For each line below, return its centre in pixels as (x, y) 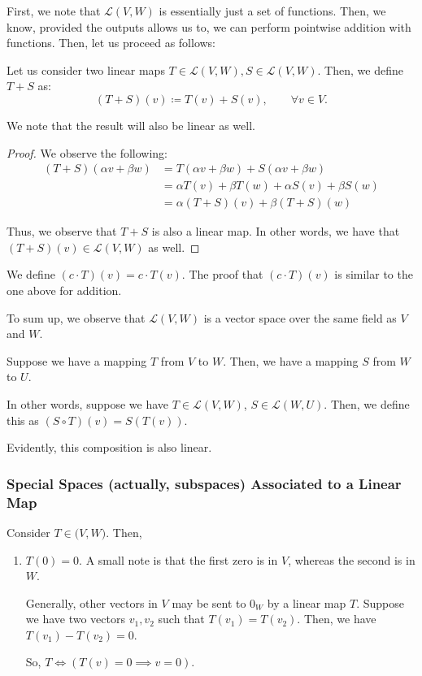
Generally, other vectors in (91, 602)
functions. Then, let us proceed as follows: (111, 43)
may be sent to (209, 602)
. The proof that (222, 274)
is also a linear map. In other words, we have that (276, 231)
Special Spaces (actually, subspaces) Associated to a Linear (204, 483)
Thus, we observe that (62, 231)
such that (181, 619)
